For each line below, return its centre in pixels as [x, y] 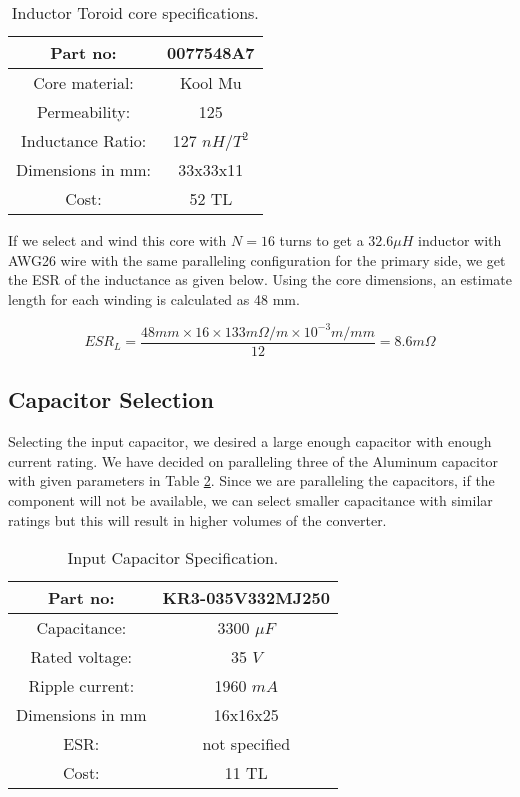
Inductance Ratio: [83, 140]
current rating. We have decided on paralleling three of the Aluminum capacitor [253, 460]
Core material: [83, 82]
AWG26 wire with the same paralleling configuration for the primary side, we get [257, 259]
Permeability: [83, 111]
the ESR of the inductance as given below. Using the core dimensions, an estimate [260, 279]
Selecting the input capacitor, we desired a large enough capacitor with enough [250, 441]
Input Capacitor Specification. [173, 558]
